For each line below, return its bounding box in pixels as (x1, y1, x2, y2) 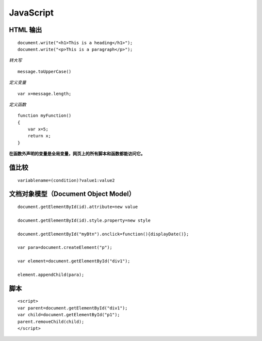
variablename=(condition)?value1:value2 (17, 178, 115, 183)
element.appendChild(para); (17, 272, 84, 277)
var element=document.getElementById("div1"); (17, 259, 131, 264)
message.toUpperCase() (17, 68, 72, 74)
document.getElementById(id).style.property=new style (17, 217, 151, 223)
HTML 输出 (9, 26, 42, 34)
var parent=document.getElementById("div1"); (17, 305, 128, 310)
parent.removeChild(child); (17, 319, 84, 325)
